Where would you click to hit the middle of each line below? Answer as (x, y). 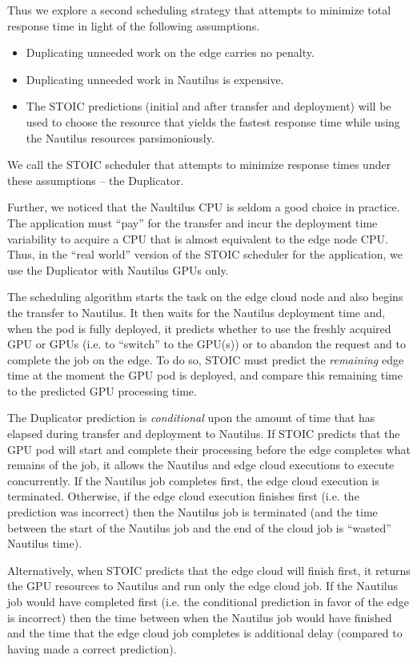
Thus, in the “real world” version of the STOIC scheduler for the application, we (205, 254)
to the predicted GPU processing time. (102, 390)
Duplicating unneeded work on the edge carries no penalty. (170, 52)
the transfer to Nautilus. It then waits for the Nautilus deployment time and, (196, 312)
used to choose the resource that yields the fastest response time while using (213, 121)
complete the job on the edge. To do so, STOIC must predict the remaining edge (206, 359)
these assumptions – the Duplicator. (96, 180)
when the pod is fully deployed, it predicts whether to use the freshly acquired (199, 328)
